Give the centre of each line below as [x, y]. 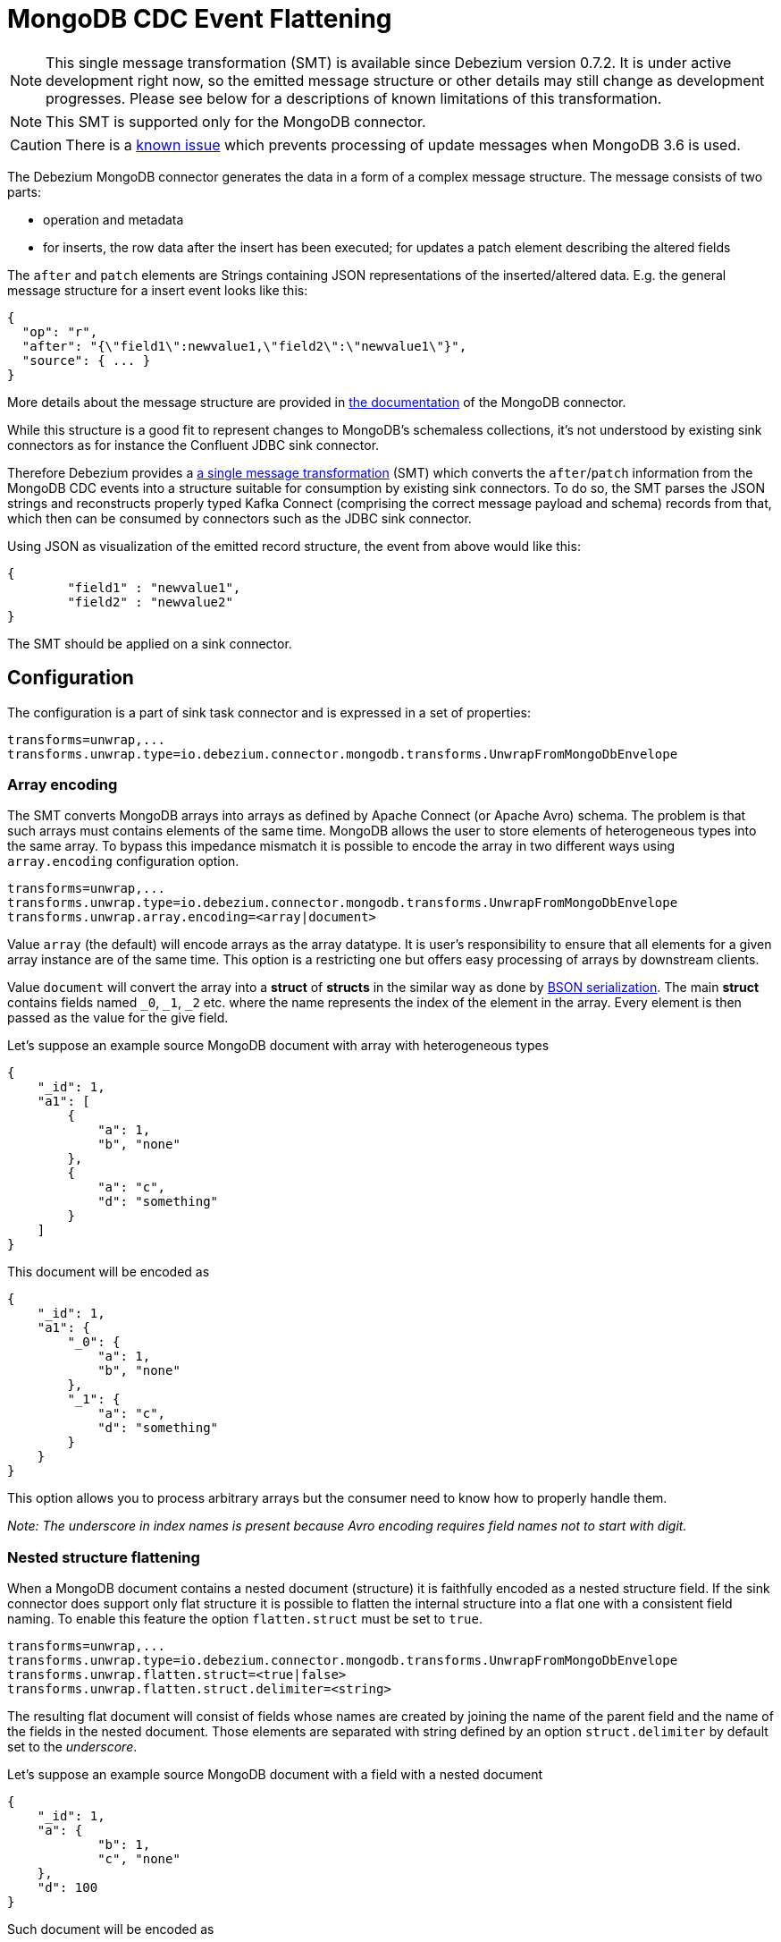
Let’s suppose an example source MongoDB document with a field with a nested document [275, 1775]
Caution [36, 144]
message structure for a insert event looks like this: [158, 290]
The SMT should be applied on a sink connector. [150, 643]
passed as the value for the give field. [118, 1018]
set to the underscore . [72, 1747]
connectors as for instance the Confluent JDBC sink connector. [193, 445]
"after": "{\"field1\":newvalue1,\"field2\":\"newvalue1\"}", [244, 346]
